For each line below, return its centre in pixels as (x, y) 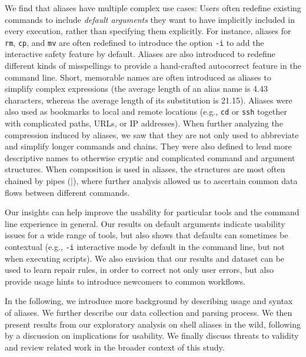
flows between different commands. (67, 192)
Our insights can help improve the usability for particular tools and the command (152, 212)
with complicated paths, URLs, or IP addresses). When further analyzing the (144, 123)
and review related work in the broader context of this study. (115, 347)
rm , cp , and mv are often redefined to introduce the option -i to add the (134, 42)
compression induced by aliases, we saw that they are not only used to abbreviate (152, 134)
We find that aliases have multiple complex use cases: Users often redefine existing (153, 8)
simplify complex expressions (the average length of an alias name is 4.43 (136, 89)
